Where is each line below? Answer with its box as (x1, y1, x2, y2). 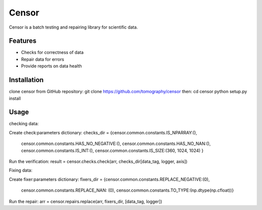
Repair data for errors (21, 56, 65, 62)
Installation (9, 76, 44, 84)
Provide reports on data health (21, 63, 82, 69)
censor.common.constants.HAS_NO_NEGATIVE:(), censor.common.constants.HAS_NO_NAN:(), (21, 141, 211, 146)
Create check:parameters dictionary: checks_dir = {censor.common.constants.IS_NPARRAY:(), (9, 129, 197, 135)
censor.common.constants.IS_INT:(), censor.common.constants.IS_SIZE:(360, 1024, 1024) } (21, 147, 204, 153)
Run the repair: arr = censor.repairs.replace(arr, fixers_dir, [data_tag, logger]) (9, 198, 163, 204)
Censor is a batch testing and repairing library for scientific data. (9, 24, 138, 30)
